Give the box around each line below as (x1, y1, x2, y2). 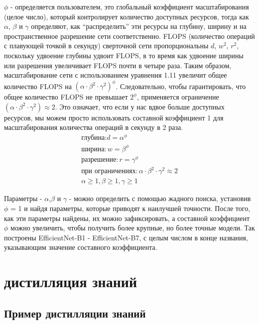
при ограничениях (81, 168, 136, 175)
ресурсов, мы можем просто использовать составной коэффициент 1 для (4, 112, 224, 122)
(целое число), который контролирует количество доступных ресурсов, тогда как (4, 11, 249, 21)
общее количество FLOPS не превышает (4, 92, 128, 102)
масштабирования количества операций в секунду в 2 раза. (4, 122, 183, 132)
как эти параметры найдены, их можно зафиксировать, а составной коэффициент (4, 213, 250, 223)
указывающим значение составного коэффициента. (4, 242, 157, 252)
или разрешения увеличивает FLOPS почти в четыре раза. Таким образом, (4, 60, 232, 70)
